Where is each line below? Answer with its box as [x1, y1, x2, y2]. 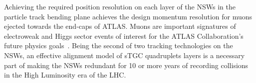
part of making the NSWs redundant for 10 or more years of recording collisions [4, 60, 249, 70]
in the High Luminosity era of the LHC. [4, 70, 126, 80]
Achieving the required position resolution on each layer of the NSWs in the [4, 1, 236, 11]
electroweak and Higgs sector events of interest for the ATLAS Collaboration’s [4, 30, 244, 41]
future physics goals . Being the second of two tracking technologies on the [4, 40, 233, 51]
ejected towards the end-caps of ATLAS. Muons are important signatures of [4, 21, 236, 31]
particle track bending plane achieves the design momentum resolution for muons [4, 11, 253, 21]
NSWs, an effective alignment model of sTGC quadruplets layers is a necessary [4, 50, 245, 60]
